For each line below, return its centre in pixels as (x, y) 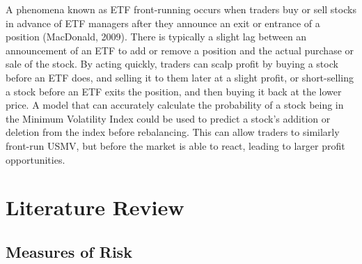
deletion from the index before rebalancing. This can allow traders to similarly (173, 132)
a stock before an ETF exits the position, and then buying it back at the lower (174, 91)
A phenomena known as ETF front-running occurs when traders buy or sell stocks (181, 9)
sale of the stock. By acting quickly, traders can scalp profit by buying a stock (172, 64)
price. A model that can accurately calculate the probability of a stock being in (175, 105)
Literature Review (95, 207)
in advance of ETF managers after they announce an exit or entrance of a (163, 23)
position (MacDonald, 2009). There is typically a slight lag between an (156, 37)
